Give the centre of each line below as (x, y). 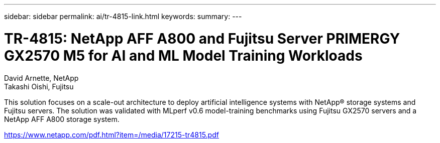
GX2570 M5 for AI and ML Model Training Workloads (183, 55)
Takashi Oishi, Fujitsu (39, 86)
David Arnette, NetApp (41, 78)
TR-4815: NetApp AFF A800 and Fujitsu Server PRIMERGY (202, 38)
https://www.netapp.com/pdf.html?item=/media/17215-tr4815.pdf (112, 134)
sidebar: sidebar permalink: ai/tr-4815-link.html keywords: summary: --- (123, 16)
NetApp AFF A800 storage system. (62, 119)
